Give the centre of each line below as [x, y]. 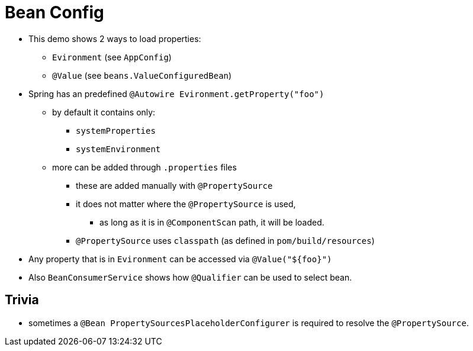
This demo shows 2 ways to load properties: [115, 38]
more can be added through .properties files [144, 167]
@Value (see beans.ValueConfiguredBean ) [142, 75]
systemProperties [116, 131]
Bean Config [54, 12]
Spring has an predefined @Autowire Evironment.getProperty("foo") [176, 94]
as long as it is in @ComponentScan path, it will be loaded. [212, 222]
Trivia [22, 300]
